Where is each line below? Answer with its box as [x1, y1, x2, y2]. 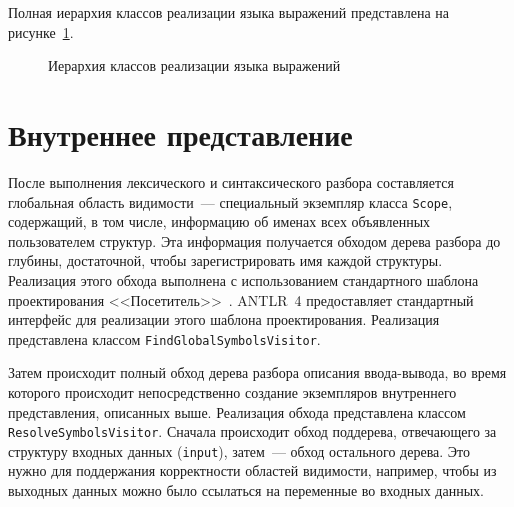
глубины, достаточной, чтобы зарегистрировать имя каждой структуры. [8, 250, 443, 271]
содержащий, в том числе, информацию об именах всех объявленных [8, 211, 431, 232]
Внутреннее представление [8, 113, 353, 154]
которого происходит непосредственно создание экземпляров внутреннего [8, 381, 457, 402]
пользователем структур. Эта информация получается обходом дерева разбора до [8, 230, 501, 251]
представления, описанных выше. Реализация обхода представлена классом [8, 401, 466, 422]
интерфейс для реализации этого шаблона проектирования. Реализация [8, 309, 440, 330]
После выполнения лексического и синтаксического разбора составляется [8, 171, 454, 192]
